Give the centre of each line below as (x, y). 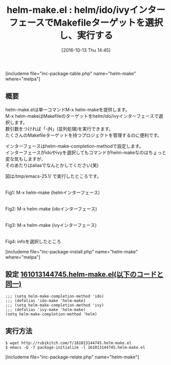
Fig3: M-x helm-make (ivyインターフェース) (51, 225)
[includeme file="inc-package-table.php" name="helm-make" (71, 73)
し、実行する (86, 36)
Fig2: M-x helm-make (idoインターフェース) (51, 209)
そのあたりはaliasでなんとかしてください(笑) (52, 165)
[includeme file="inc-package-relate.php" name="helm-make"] (72, 357)
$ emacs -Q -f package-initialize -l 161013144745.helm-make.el (75, 348)
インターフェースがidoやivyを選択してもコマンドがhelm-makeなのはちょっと (86, 152)
